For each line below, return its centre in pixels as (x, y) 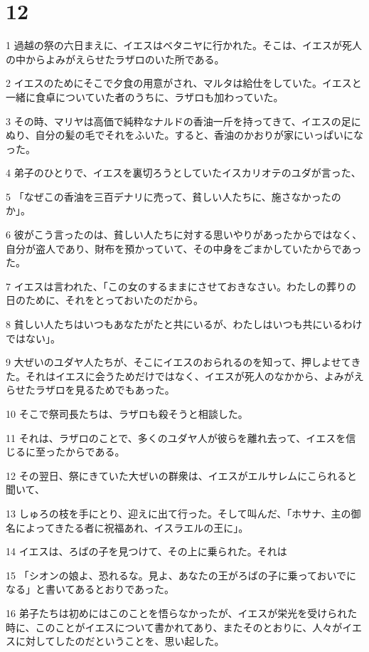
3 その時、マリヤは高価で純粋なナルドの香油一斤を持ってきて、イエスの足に (183, 121)
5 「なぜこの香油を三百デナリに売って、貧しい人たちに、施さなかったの (173, 196)
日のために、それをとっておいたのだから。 (105, 300)
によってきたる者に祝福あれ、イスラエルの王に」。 (132, 527)
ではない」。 (33, 338)
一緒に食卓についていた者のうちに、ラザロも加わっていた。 (145, 96)
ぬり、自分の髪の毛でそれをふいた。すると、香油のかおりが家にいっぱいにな (184, 135)
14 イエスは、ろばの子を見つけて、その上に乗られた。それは (146, 551)
